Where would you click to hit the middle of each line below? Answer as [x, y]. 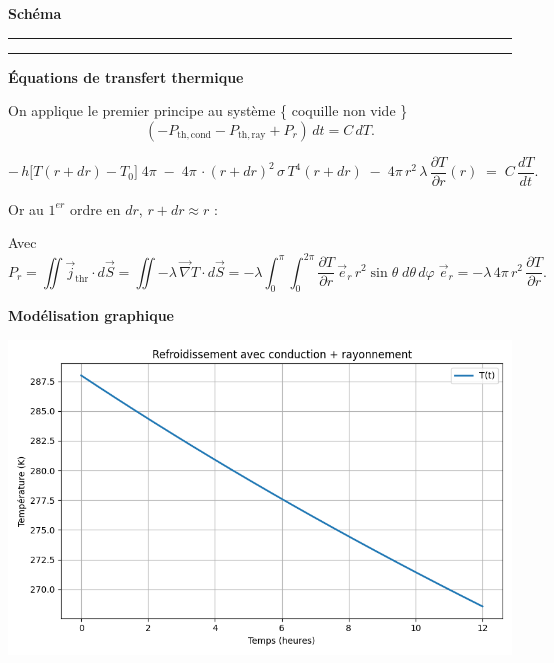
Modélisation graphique [91, 315]
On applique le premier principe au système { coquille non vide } [208, 110]
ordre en [95, 208]
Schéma [35, 13]
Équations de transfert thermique [126, 76]
